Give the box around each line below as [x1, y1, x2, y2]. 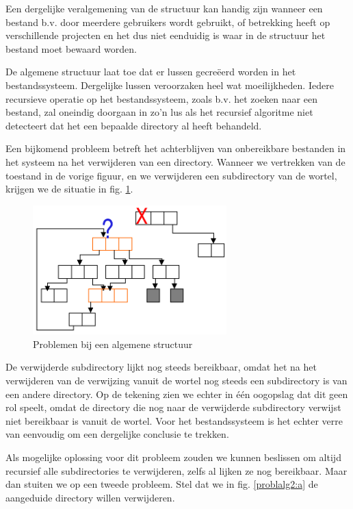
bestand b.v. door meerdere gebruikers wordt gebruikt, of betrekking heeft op [5, 14, 330, 29]
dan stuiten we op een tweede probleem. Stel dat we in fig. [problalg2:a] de [5, 477, 318, 491]
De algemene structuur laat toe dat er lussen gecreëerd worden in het [5, 64, 296, 79]
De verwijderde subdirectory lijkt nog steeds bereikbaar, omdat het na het [5, 360, 317, 374]
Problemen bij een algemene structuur [33, 336, 193, 351]
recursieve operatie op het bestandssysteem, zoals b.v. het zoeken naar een [5, 91, 317, 105]
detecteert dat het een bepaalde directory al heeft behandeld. [5, 118, 262, 132]
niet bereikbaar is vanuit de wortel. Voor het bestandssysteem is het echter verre [5, 413, 343, 427]
